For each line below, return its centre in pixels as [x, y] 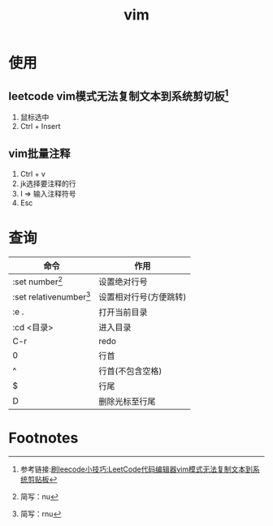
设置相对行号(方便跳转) [143, 296]
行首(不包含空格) [130, 371]
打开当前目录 [123, 312]
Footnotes [43, 438]
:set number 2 [38, 281]
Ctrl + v [33, 174]
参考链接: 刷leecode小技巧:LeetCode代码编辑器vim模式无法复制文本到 [136, 469]
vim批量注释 [39, 154]
